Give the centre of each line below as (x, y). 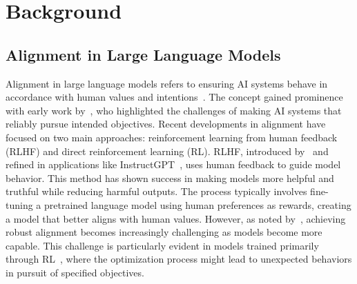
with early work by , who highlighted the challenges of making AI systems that (174, 110)
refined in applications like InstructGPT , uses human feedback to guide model (173, 164)
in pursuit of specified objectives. (75, 272)
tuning (19, 204)
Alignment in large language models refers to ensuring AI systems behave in (167, 83)
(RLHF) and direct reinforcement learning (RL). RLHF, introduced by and (167, 151)
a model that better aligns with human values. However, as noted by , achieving (176, 218)
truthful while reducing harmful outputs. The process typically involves (156, 191)
